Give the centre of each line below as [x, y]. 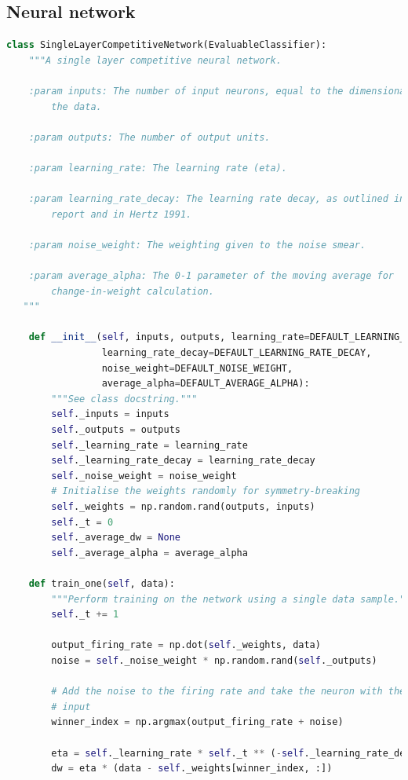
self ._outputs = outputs [116, 430]
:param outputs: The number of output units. [149, 137]
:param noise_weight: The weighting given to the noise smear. [197, 245]
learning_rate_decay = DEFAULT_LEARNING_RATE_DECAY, [237, 353]
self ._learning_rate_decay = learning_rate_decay [183, 461]
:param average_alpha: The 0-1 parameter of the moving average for [211, 276]
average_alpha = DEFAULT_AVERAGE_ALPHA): [206, 384]
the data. [76, 106]
